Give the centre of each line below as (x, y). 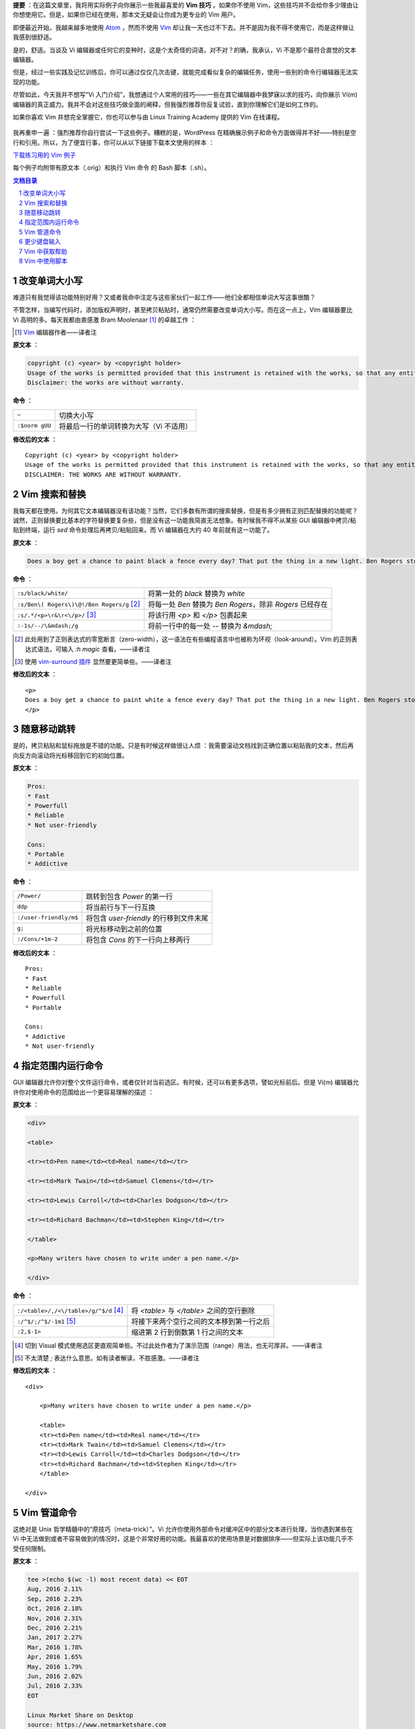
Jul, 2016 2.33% (55, 1686)
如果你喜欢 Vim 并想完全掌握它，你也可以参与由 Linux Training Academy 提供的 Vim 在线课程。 (148, 117)
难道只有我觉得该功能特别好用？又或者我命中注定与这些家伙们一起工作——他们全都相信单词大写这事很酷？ (164, 297)
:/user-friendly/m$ (48, 917)
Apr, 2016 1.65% (55, 1657)
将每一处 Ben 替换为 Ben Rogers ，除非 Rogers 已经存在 (238, 604)
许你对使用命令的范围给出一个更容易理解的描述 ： (83, 1092)
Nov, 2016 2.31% (55, 1618)
